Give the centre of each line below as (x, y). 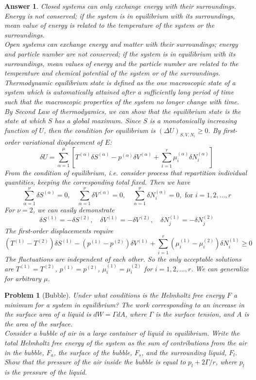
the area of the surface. (39, 323)
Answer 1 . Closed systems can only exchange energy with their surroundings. (120, 6)
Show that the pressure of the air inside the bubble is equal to (95, 362)
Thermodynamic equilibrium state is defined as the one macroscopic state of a (120, 82)
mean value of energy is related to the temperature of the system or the (110, 25)
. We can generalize (220, 268)
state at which (25, 121)
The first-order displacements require (59, 230)
